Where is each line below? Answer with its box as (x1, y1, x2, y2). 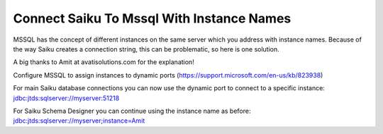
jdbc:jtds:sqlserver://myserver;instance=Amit (13, 116, 145, 125)
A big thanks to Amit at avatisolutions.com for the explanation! (13, 58, 194, 66)
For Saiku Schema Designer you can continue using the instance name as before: (13, 106, 251, 115)
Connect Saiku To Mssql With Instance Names (13, 11, 292, 26)
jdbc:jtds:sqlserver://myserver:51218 (13, 94, 120, 102)
